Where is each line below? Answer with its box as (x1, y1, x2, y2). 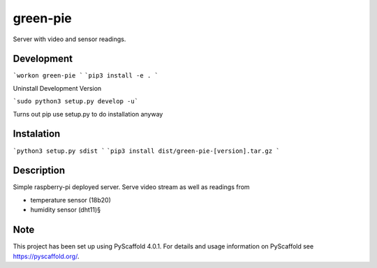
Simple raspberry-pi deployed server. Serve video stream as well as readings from (13, 183, 251, 191)
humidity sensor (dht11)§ (30, 206, 101, 214)
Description (13, 165, 66, 177)
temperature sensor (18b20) (30, 195, 112, 204)
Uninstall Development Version (13, 84, 102, 92)
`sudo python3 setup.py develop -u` (13, 98, 139, 105)
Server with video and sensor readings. (13, 35, 126, 43)
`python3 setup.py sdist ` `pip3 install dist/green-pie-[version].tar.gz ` (13, 147, 280, 155)
